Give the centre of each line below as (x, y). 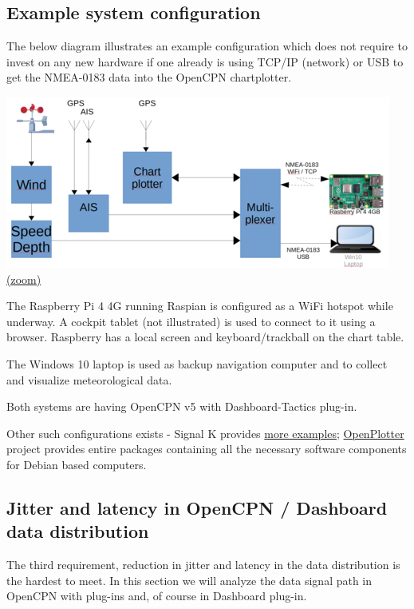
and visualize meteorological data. (89, 379)
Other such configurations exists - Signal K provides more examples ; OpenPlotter (205, 433)
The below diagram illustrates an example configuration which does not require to (207, 46)
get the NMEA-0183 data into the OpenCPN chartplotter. (149, 77)
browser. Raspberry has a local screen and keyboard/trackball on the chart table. (205, 337)
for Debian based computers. (77, 464)
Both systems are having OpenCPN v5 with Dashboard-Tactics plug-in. (182, 406)
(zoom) (24, 279)
